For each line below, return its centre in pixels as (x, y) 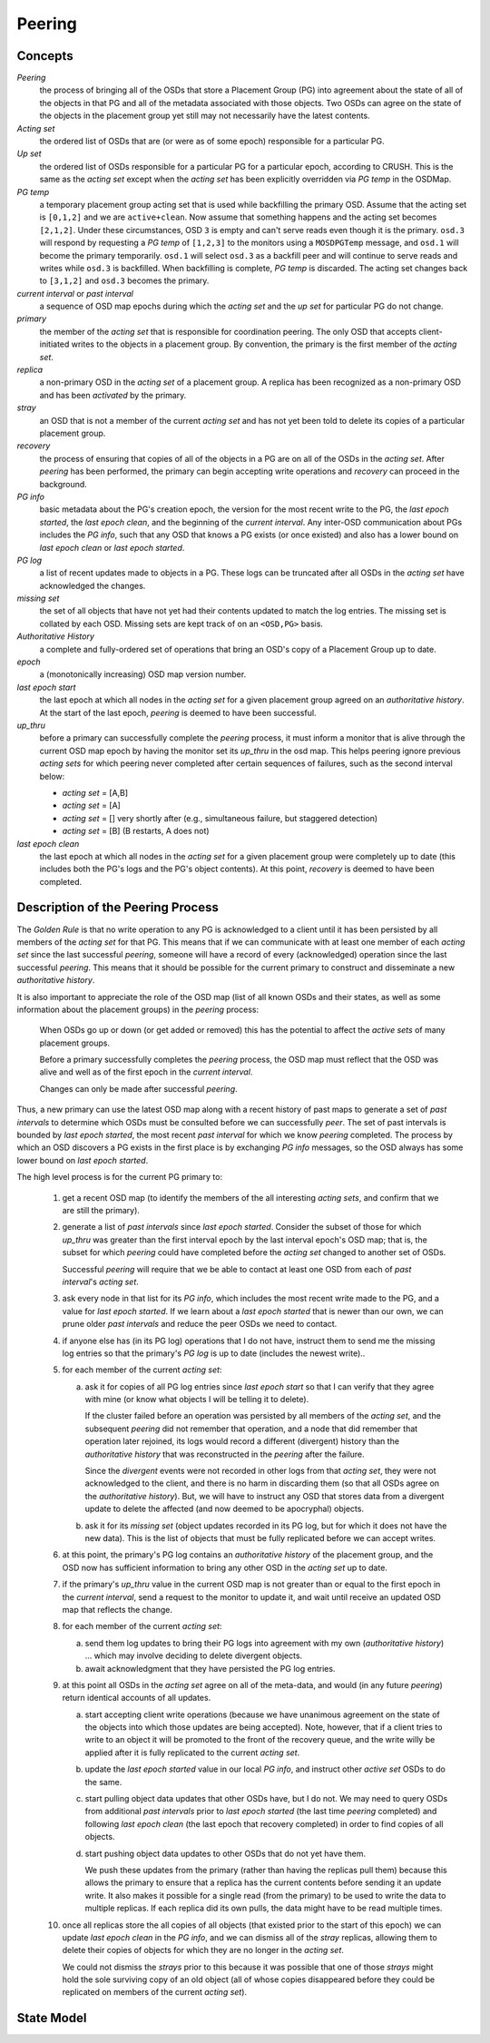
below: (52, 776)
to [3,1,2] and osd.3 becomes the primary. (124, 280)
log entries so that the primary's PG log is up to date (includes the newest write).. (214, 1353)
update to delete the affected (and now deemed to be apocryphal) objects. (225, 1509)
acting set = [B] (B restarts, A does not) (136, 831)
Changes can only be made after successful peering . (138, 1088)
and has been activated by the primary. (113, 395)
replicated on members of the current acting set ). (155, 1992)
